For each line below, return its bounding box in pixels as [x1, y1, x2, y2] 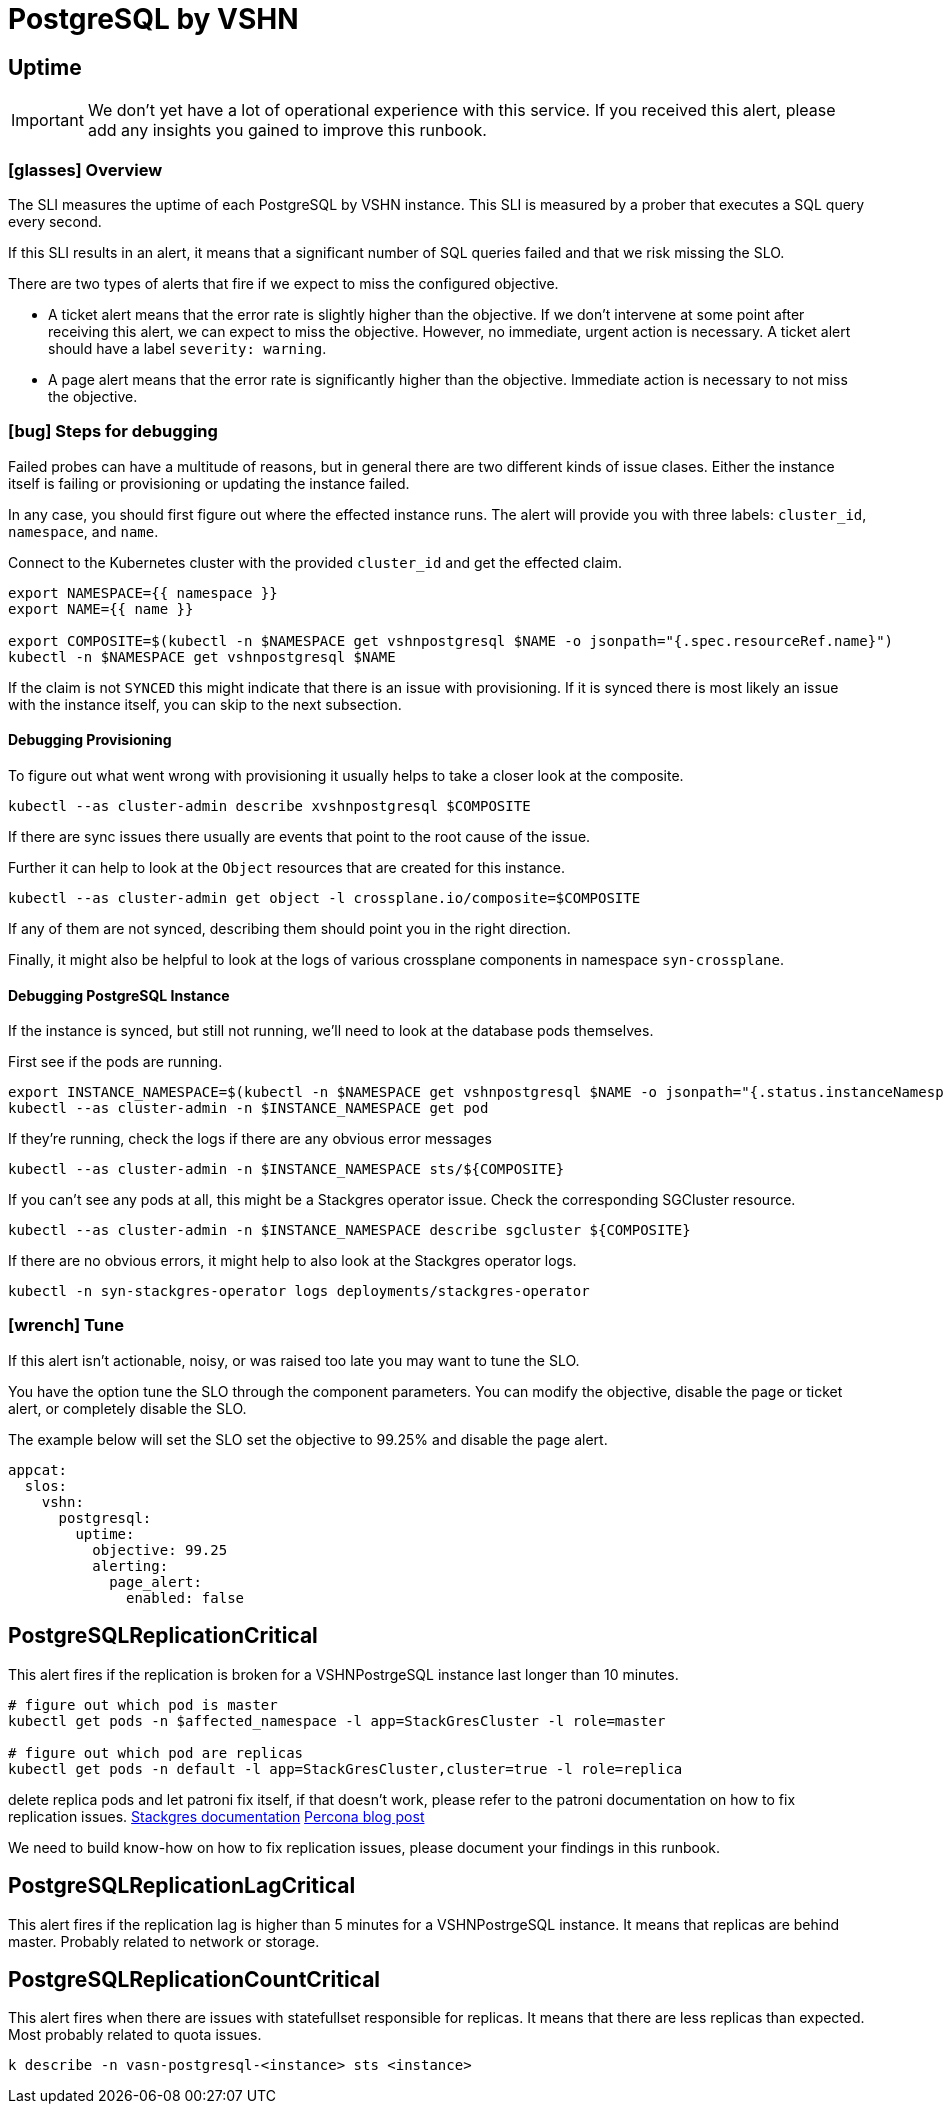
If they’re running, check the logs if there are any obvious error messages [8, 1130, 492, 1148]
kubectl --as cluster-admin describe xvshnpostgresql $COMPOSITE [8, 797, 531, 814]
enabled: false [126, 1589, 245, 1606]
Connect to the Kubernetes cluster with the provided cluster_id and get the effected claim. [8, 553, 622, 571]
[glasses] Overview [8, 159, 163, 180]
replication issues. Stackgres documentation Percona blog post [8, 1807, 425, 1825]
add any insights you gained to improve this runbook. [87, 120, 487, 141]
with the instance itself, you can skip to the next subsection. [8, 695, 402, 713]
